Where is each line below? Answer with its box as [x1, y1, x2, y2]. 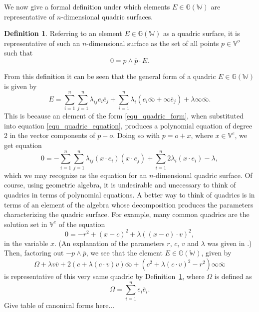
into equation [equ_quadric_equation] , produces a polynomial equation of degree [4, 120, 253, 130]
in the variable [4, 237, 48, 248]
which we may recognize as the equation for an [4, 169, 147, 180]
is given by [4, 80, 37, 91]
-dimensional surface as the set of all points [86, 37, 219, 48]
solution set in [4, 218, 47, 229]
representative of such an [4, 37, 80, 48]
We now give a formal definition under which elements [4, 1, 170, 11]
